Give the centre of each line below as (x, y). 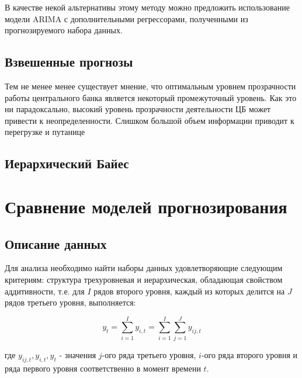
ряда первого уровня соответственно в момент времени (103, 368)
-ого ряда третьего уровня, (149, 354)
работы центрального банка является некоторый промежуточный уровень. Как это (151, 97)
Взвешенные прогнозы (69, 62)
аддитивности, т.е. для (45, 291)
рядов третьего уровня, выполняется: (70, 302)
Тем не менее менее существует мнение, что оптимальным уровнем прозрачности (150, 86)
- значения (78, 354)
